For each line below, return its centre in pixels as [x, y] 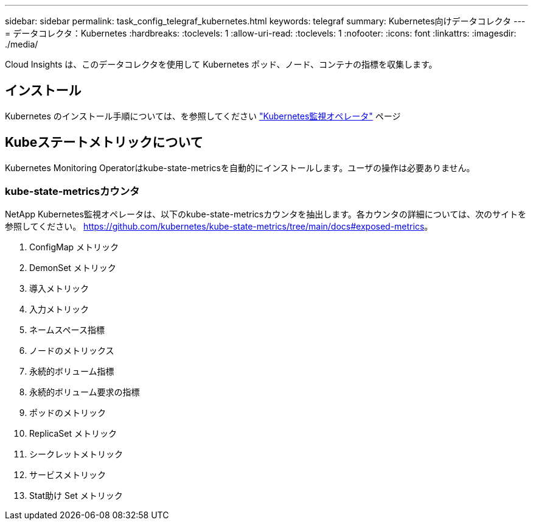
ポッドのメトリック [68, 413]
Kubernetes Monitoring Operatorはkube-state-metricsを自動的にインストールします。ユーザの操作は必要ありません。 [240, 167]
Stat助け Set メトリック [76, 496]
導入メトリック [59, 289]
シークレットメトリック [76, 454]
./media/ [22, 44]
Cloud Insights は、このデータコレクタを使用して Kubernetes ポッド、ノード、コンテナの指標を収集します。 [221, 64]
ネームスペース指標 [67, 330]
